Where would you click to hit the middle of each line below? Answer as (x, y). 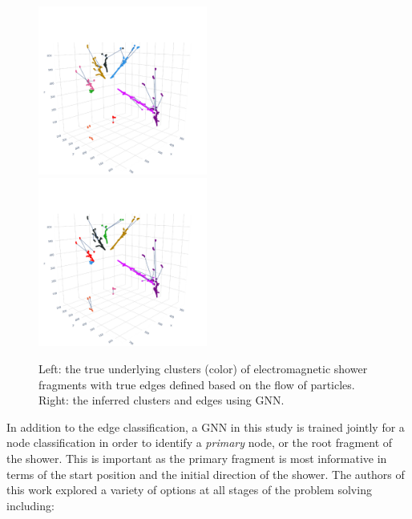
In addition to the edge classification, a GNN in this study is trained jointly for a (206, 426)
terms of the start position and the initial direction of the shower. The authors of (206, 474)
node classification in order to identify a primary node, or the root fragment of (200, 443)
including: (30, 505)
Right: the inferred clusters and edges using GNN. (162, 400)
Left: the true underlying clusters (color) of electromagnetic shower (203, 368)
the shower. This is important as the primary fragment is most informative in (197, 458)
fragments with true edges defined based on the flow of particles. (197, 384)
